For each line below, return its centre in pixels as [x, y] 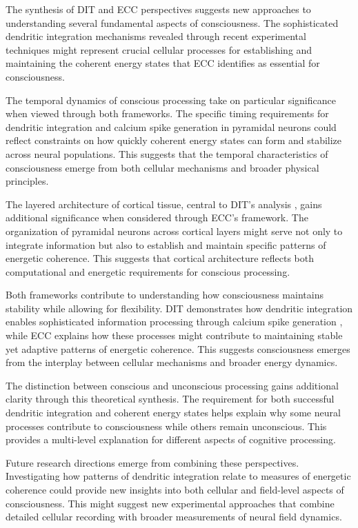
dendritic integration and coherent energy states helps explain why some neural [173, 413]
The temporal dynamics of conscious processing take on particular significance [171, 100]
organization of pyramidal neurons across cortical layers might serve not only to [174, 231]
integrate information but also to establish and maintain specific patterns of [166, 244]
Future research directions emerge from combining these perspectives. [152, 462]
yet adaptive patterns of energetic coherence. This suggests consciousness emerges [178, 348]
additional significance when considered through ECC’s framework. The [157, 217]
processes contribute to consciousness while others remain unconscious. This [166, 426]
